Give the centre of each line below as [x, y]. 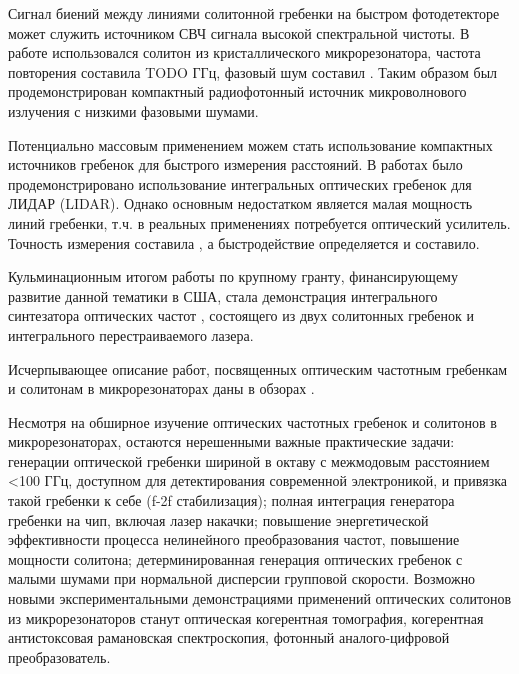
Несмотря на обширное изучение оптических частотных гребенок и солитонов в [252, 421]
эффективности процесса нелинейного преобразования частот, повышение [234, 539]
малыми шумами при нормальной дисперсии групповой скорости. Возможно [242, 578]
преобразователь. [59, 656]
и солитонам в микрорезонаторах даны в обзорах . [161, 388]
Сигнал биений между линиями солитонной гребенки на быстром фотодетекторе [254, 13]
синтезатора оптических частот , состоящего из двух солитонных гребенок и [241, 315]
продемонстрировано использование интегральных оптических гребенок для [240, 183]
